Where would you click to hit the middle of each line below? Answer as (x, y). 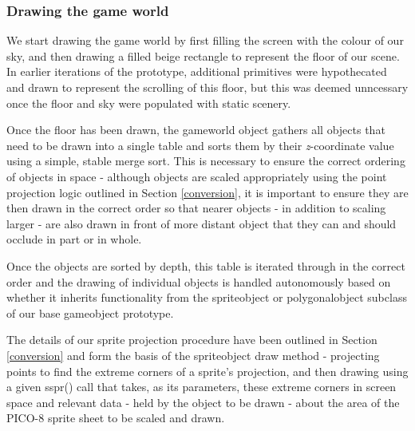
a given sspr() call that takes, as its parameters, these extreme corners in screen (202, 387)
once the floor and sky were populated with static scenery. (149, 103)
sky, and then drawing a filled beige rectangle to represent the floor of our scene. (203, 55)
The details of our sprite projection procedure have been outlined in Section (192, 340)
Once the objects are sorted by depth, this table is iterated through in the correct (206, 265)
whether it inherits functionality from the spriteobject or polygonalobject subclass (207, 297)
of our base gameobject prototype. (90, 312)
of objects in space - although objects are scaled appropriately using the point (197, 176)
